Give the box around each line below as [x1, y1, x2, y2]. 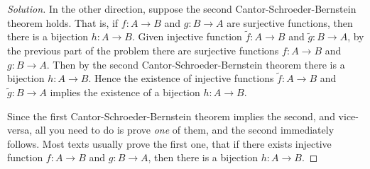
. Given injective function [131, 29, 242, 44]
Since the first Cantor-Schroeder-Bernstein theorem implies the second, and [7, 108, 335, 123]
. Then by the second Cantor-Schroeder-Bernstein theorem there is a [46, 57, 345, 71]
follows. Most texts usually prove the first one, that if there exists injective [7, 136, 332, 151]
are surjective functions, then [227, 15, 353, 30]
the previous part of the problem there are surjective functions [7, 43, 279, 57]
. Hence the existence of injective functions [88, 71, 274, 86]
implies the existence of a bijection [50, 85, 200, 99]
